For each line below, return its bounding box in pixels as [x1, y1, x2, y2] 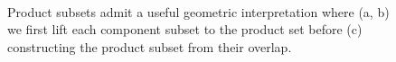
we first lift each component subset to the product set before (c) [7, 20, 363, 39]
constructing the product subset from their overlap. [7, 37, 292, 56]
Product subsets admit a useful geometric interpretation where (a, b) [7, 2, 390, 21]
